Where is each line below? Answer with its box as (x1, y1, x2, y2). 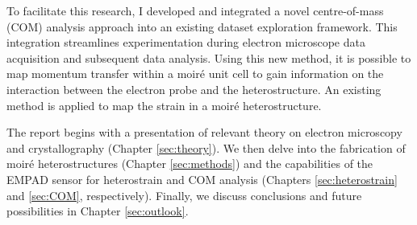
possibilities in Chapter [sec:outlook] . (6, 202, 189, 219)
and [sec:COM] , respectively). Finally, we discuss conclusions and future (6, 186, 362, 203)
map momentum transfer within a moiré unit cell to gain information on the (6, 65, 384, 82)
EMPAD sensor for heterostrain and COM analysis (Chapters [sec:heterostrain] (6, 170, 398, 187)
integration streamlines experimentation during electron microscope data (6, 34, 365, 51)
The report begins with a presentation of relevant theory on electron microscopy (6, 124, 402, 141)
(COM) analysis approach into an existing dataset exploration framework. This (6, 18, 398, 35)
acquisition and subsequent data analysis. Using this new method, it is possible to (6, 49, 411, 66)
